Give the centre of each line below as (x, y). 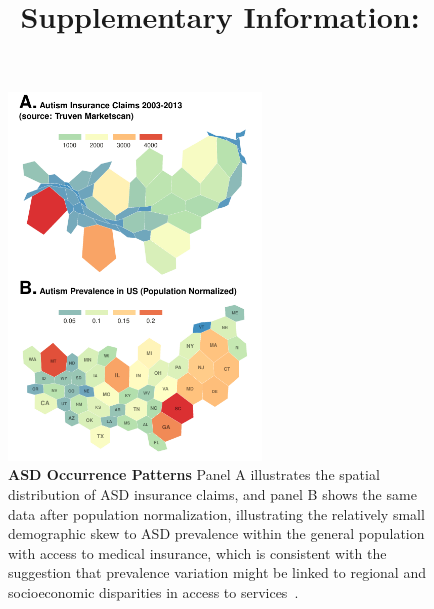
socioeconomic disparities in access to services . (153, 591)
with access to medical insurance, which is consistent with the (197, 552)
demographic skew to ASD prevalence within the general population (216, 533)
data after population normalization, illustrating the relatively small (216, 513)
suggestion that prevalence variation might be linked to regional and (217, 572)
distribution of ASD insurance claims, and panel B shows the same (212, 493)
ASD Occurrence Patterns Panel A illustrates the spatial (194, 474)
